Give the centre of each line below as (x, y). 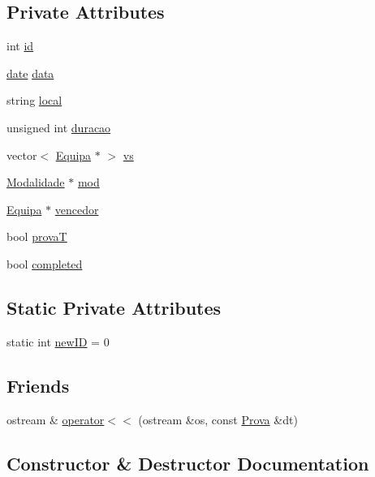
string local (34, 100)
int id (20, 46)
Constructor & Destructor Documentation (188, 463)
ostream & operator (56, 419)
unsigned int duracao (59, 127)
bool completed (45, 263)
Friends (38, 385)
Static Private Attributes (114, 307)
